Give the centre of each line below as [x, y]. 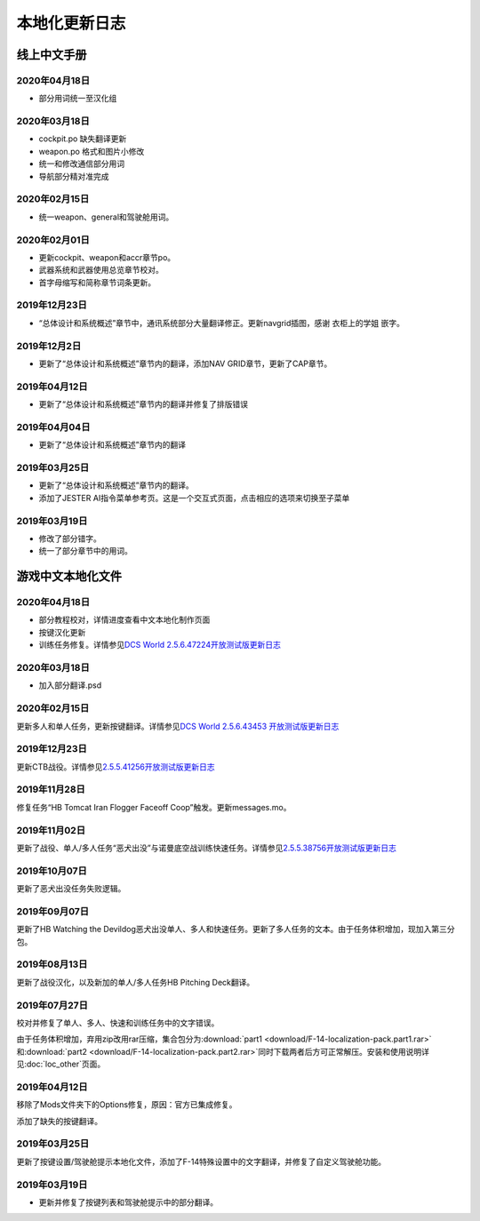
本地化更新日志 [71, 23]
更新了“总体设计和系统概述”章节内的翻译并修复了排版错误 [144, 404]
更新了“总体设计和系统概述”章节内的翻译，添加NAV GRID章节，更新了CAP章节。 [185, 363]
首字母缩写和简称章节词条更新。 [97, 282]
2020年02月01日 [53, 240]
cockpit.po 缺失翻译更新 [83, 139]
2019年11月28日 [51, 789]
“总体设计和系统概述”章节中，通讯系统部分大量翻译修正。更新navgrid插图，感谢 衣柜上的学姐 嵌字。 [221, 323]
